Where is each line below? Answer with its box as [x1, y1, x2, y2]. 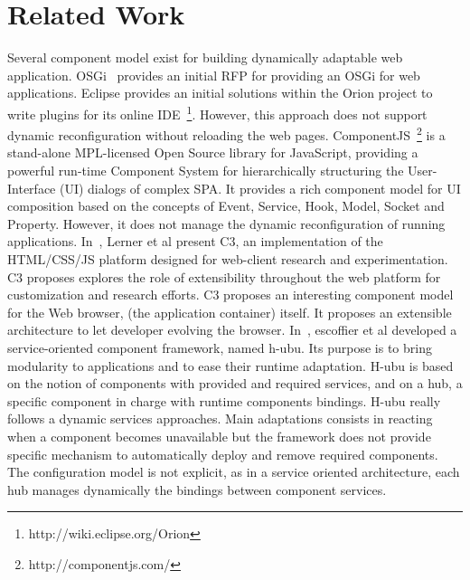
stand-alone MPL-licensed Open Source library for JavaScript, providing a [7, 143, 418, 162]
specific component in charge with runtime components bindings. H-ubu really [7, 391, 441, 410]
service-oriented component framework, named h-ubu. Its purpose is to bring [7, 338, 432, 357]
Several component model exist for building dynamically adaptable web [7, 48, 403, 67]
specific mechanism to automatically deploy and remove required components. [7, 444, 438, 463]
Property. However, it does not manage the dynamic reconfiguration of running [7, 214, 446, 233]
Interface [7, 178, 56, 197]
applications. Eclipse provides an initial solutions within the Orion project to [7, 83, 433, 102]
